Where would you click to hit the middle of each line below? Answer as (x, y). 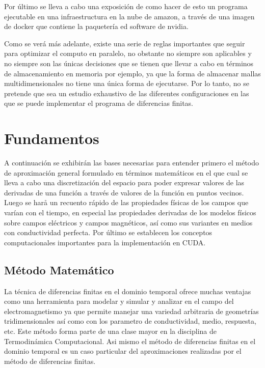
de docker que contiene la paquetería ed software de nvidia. (96, 26)
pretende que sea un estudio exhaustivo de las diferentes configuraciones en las (127, 93)
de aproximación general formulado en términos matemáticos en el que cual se (126, 172)
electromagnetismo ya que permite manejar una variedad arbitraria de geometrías (131, 311)
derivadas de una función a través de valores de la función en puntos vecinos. (124, 192)
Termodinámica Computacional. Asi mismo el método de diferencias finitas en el (130, 341)
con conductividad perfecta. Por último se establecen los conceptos (108, 232)
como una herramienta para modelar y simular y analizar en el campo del (119, 301)
